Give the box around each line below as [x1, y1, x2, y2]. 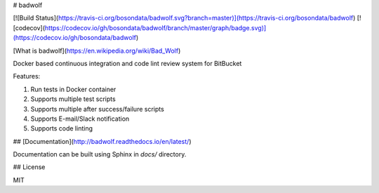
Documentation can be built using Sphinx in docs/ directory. [13, 150, 187, 159]
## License [13, 163, 46, 171]
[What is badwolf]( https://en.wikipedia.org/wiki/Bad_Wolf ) [13, 46, 181, 55]
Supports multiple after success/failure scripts [30, 105, 164, 113]
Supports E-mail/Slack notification [30, 114, 130, 123]
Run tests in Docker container [30, 85, 117, 93]
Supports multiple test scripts [30, 95, 116, 103]
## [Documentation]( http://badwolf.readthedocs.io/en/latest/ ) [13, 137, 192, 145]
